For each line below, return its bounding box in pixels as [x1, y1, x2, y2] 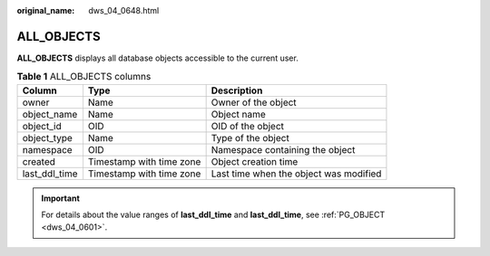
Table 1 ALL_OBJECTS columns [16, 71, 152, 83]
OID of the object [211, 119, 285, 132]
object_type [22, 131, 73, 144]
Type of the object [211, 131, 289, 144]
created [22, 155, 56, 167]
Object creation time [211, 155, 299, 167]
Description [211, 84, 263, 97]
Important [41, 193, 81, 204]
